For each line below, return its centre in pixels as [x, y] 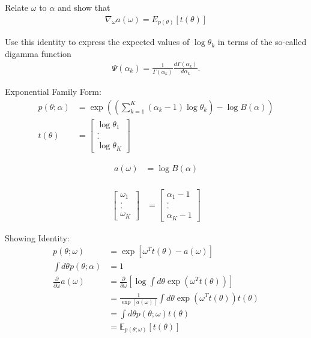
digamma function [38, 53]
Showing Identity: [37, 237]
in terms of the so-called [262, 42]
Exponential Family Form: [53, 91]
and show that [84, 7]
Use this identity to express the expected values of [97, 42]
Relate [17, 7]
